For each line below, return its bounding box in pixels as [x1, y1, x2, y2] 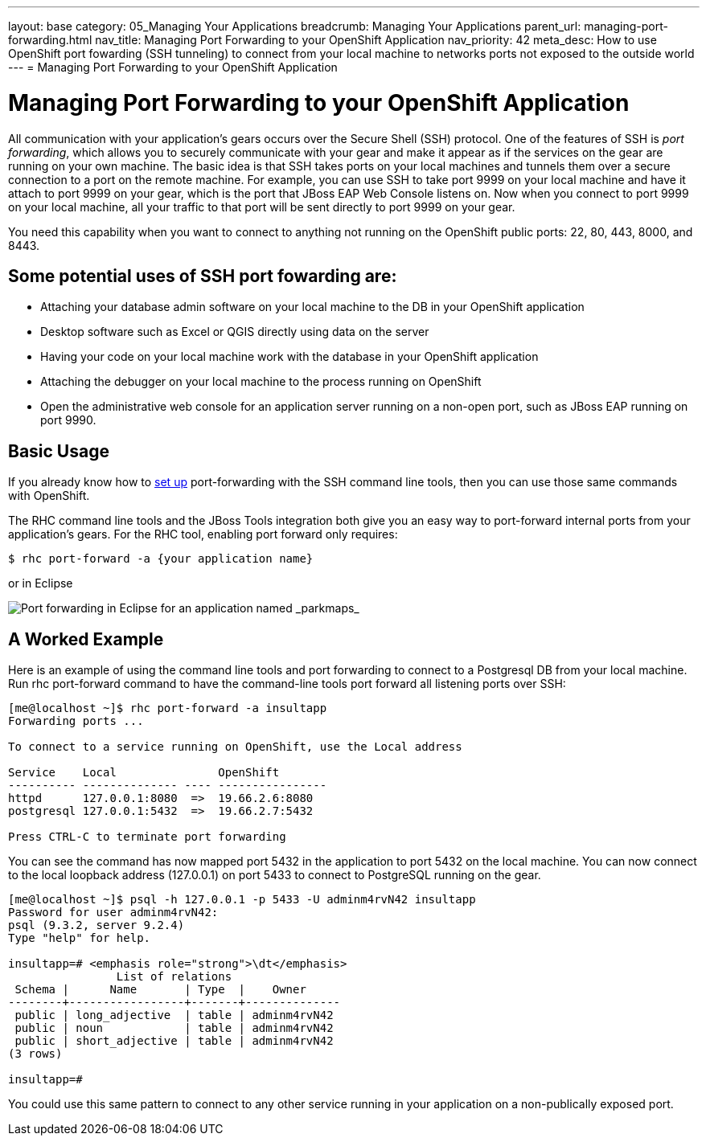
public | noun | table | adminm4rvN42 [14, 1021, 334, 1035]
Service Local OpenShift [8, 766, 280, 780]
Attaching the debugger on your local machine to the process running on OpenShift [40, 375, 482, 389]
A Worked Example [8, 628, 164, 649]
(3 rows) [8, 1047, 63, 1061]
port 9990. [40, 413, 96, 428]
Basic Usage [8, 440, 109, 461]
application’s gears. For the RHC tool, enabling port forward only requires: [8, 527, 398, 542]
